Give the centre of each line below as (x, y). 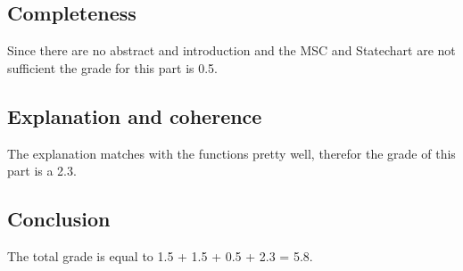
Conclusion (59, 219)
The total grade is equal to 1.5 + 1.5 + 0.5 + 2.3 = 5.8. (160, 255)
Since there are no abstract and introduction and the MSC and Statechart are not (231, 50)
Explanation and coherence (135, 115)
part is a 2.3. (42, 171)
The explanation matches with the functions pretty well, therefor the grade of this (231, 153)
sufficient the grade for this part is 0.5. (113, 67)
